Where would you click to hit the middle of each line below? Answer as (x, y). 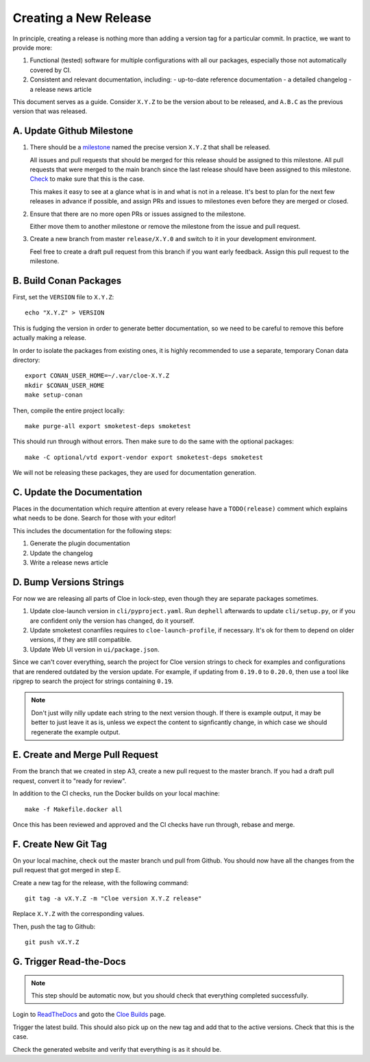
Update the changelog (61, 553)
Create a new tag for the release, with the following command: (100, 882)
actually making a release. (50, 338)
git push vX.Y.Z (52, 942)
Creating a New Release (82, 18)
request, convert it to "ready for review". (70, 780)
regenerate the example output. (76, 732)
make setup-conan (54, 395)
